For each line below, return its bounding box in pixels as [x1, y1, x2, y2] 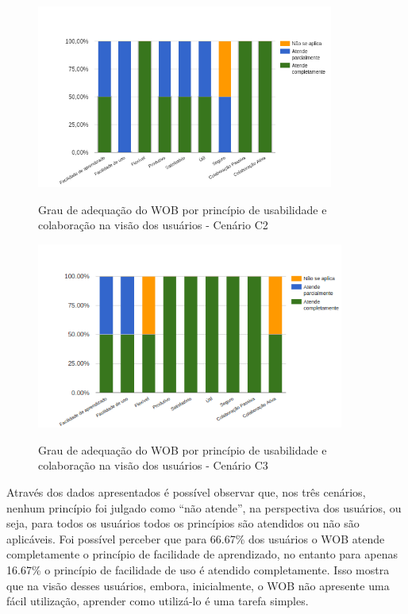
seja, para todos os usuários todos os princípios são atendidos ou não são [6, 515, 360, 531]
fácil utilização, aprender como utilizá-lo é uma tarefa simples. [6, 593, 309, 609]
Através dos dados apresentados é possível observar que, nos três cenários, [6, 484, 366, 501]
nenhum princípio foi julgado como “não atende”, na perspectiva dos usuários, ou [6, 499, 402, 516]
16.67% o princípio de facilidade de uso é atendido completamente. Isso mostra [6, 562, 390, 578]
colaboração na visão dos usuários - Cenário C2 [38, 217, 268, 233]
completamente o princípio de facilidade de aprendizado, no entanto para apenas [6, 546, 398, 562]
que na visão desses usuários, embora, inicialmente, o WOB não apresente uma [6, 577, 390, 593]
